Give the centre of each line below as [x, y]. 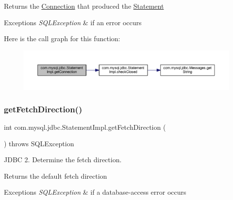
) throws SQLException [39, 143]
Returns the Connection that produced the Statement [84, 6]
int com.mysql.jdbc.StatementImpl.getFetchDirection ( [85, 127]
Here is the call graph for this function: [62, 38]
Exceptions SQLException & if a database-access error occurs [95, 192]
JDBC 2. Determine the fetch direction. [63, 160]
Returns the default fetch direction [56, 176]
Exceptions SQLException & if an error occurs [73, 22]
